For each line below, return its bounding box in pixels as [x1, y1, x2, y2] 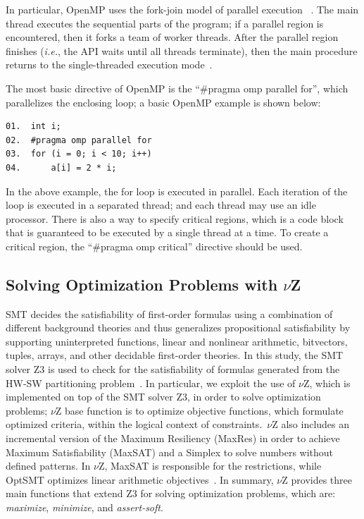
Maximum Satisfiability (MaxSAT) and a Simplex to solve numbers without [6, 444, 334, 459]
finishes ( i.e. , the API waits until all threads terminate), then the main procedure [6, 43, 358, 58]
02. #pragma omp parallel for [6, 135, 152, 145]
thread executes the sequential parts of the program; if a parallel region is [6, 16, 324, 30]
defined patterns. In [6, 458, 91, 473]
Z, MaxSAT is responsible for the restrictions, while [98, 458, 322, 473]
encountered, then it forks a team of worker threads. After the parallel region [6, 30, 339, 44]
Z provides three [282, 472, 352, 487]
